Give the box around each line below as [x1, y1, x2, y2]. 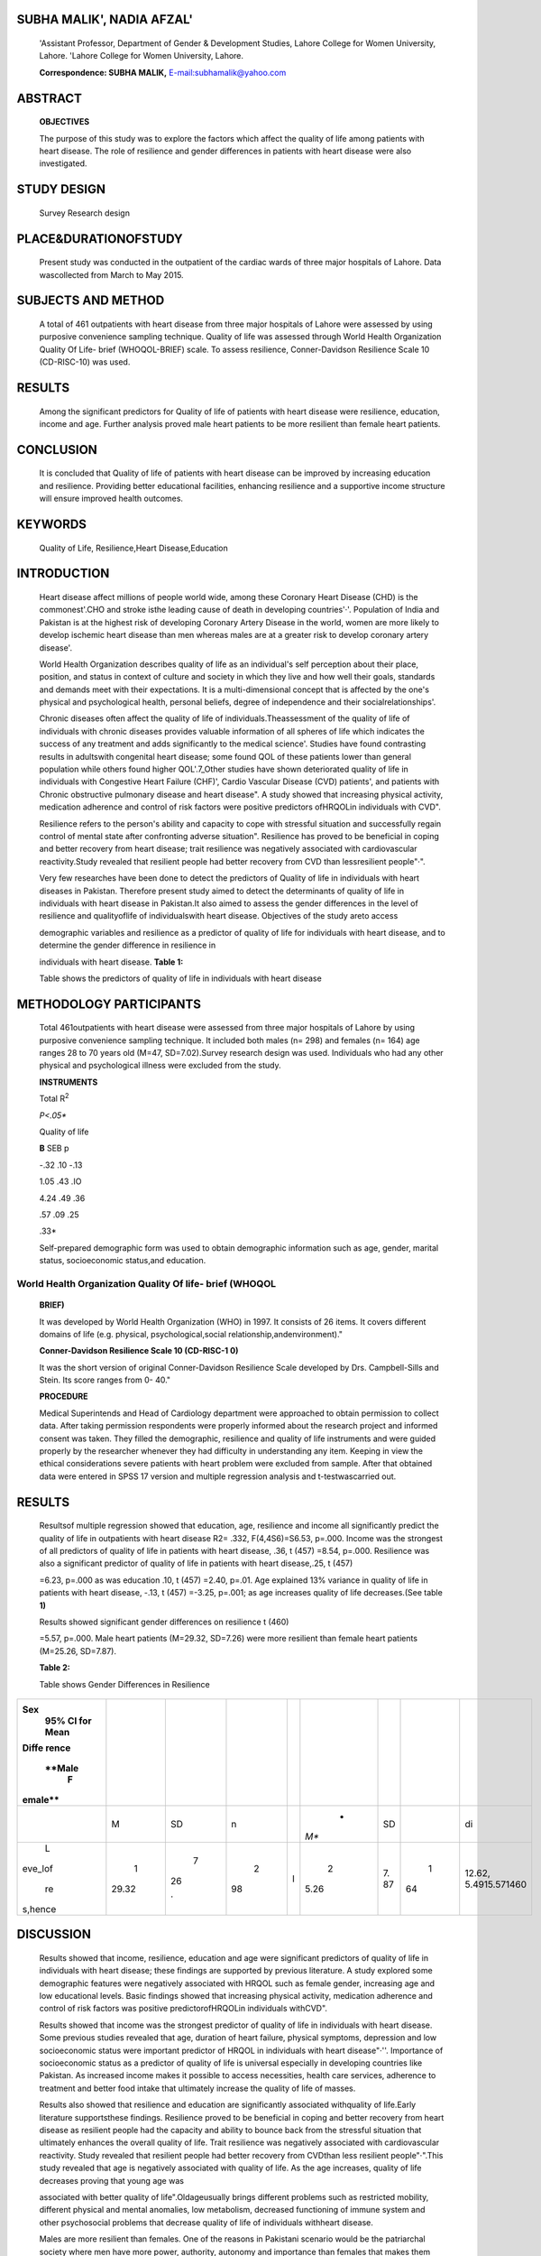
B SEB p [39, 1142, 69, 1154]
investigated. [39, 158, 87, 169]
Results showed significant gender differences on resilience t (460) [39, 1616, 289, 1627]
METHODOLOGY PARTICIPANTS [16, 996, 202, 1012]
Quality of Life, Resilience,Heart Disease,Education [39, 542, 229, 553]
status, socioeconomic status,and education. [39, 1255, 206, 1266]
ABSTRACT [16, 90, 83, 106]
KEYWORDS [16, 516, 87, 532]
